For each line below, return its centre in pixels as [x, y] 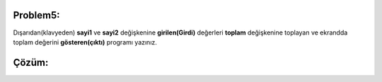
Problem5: [36, 15]
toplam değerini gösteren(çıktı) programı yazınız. [85, 42]
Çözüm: [31, 63]
